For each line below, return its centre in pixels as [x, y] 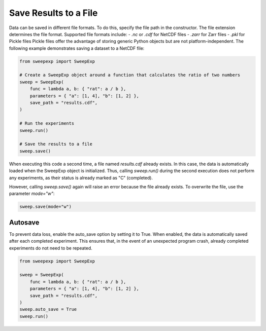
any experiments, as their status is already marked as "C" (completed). [81, 178]
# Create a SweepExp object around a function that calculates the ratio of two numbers [130, 75]
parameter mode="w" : [32, 194]
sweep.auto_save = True [48, 309]
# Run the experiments [47, 124]
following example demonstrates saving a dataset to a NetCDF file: [77, 48]
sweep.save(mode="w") [46, 207]
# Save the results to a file [56, 144]
